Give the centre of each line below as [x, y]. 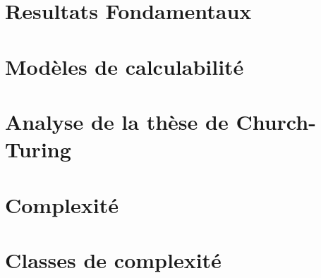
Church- [276, 121]
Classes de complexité [113, 259]
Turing [38, 149]
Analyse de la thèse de [117, 121]
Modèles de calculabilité [125, 66]
